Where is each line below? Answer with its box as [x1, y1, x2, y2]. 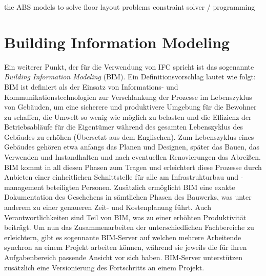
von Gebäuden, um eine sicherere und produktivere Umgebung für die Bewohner [4, 101, 257, 112]
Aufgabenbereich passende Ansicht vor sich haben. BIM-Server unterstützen [4, 252, 243, 262]
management [4, 181, 44, 192]
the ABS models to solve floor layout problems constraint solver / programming [4, 2, 255, 12]
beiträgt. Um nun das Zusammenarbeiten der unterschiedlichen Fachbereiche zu [4, 222, 254, 232]
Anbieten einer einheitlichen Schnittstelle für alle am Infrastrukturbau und [4, 172, 238, 182]
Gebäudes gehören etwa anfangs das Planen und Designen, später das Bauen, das [4, 141, 259, 152]
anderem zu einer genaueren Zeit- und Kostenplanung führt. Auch [4, 202, 211, 213]
